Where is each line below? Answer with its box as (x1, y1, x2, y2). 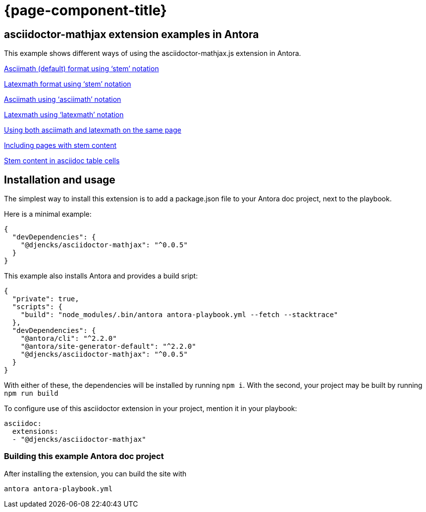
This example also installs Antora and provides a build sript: (4, 272, 198, 280)
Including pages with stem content (4, 141, 117, 150)
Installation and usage (4, 173, 115, 186)
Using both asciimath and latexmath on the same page (4, 126, 181, 135)
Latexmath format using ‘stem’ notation (4, 80, 131, 89)
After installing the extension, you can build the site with (4, 469, 187, 478)
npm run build (4, 389, 58, 398)
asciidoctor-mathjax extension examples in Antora (4, 28, 259, 41)
